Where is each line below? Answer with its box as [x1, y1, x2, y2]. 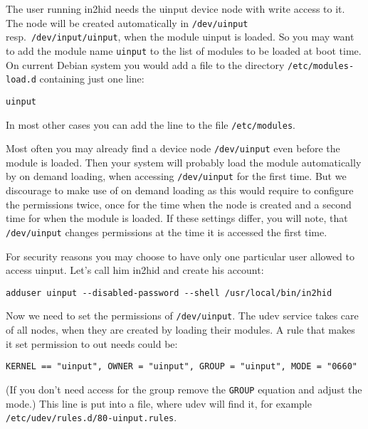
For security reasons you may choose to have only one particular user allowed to [6, 248, 354, 263]
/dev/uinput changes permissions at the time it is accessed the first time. [6, 224, 327, 239]
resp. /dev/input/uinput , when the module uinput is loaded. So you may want [6, 29, 354, 44]
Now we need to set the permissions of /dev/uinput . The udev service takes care [6, 308, 359, 323]
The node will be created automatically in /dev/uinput [6, 15, 248, 30]
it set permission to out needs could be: [6, 336, 178, 351]
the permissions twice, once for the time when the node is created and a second [6, 196, 352, 211]
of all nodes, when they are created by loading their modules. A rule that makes [6, 322, 355, 337]
